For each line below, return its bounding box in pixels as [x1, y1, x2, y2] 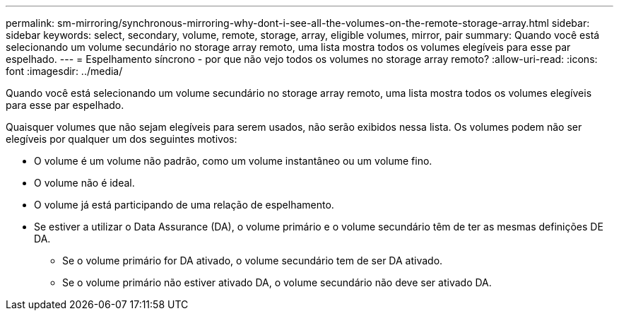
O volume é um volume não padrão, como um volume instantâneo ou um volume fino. [34, 155, 432, 167]
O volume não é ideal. [34, 177, 135, 189]
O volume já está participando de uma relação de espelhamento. [34, 199, 334, 211]
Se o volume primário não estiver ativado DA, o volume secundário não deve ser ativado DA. [62, 276, 492, 288]
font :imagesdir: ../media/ [6, 65, 123, 77]
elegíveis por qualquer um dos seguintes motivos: [6, 133, 237, 145]
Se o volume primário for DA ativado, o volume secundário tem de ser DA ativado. [62, 254, 443, 267]
